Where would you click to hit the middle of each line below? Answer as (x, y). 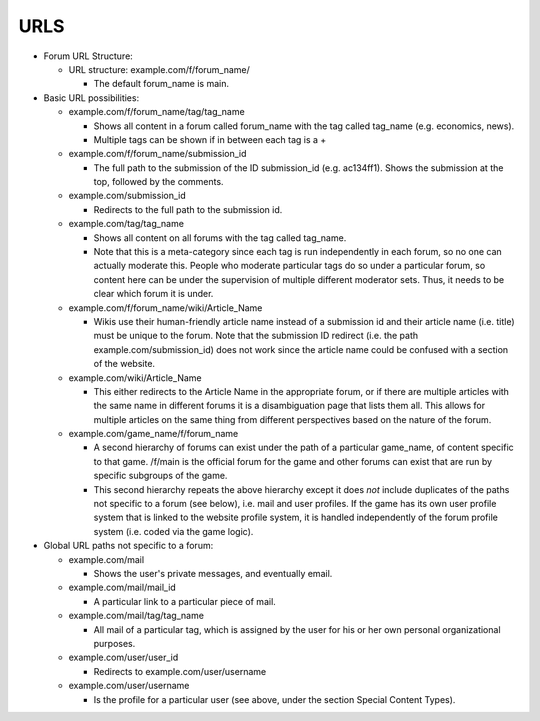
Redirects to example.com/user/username (180, 671)
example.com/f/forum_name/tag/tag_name (156, 112)
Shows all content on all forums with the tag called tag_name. (220, 237)
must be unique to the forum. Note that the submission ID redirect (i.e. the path (256, 336)
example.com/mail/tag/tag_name (136, 616)
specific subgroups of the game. (160, 476)
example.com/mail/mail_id (122, 587)
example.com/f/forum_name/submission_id (157, 154)
